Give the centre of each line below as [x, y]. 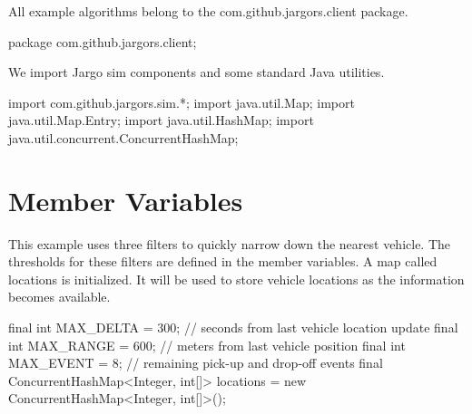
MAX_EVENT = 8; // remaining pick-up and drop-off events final [196, 363]
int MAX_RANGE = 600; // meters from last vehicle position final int [207, 345]
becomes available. [59, 297]
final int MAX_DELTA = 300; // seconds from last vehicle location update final [233, 327]
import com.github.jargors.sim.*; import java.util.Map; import [182, 102]
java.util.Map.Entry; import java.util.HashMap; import [161, 120]
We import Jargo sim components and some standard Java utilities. [197, 72]
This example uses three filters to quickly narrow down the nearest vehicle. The [230, 243]
